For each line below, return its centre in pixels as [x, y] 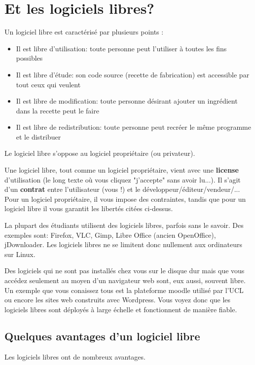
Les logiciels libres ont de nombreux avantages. [75, 356]
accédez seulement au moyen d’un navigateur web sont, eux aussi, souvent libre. [125, 280]
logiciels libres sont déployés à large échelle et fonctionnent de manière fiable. [121, 309]
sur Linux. [20, 254]
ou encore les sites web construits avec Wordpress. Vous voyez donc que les [118, 300]
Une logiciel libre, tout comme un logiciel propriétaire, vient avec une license [122, 170]
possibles [29, 58]
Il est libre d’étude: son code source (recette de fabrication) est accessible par [133, 74]
